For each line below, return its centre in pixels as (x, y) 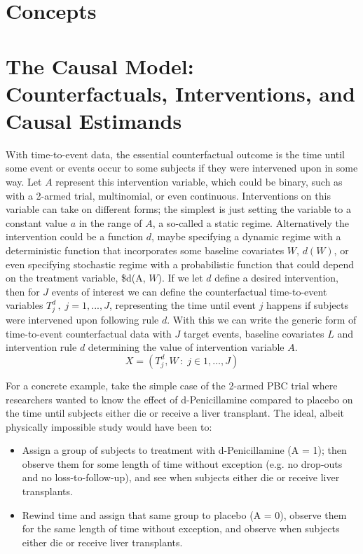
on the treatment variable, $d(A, (76, 278)
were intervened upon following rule (82, 320)
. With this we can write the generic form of (262, 320)
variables (25, 305)
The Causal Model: (100, 65)
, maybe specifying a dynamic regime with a (246, 236)
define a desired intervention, (276, 278)
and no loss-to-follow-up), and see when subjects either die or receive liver (181, 477)
